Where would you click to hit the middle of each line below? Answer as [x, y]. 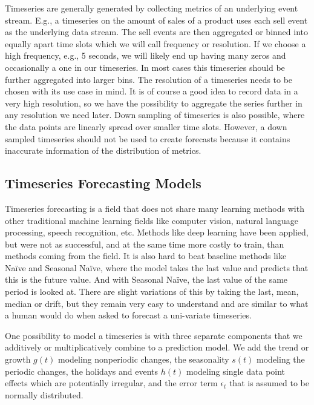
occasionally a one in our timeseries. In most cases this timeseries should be [145, 67]
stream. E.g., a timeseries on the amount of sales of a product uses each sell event [156, 20]
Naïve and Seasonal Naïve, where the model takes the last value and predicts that [157, 267]
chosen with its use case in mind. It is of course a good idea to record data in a [152, 91]
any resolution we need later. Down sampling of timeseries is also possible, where [155, 115]
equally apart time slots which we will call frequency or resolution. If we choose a [155, 43]
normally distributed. [44, 394]
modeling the [281, 359]
